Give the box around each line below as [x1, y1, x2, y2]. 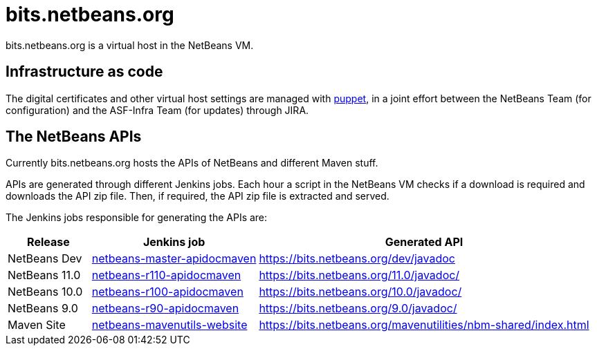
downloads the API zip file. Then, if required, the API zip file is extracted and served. [6, 190, 389, 202]
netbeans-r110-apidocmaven [91, 268, 241, 283]
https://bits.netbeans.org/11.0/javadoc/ [259, 268, 460, 283]
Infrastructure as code [6, 63, 163, 81]
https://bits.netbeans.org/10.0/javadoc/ [259, 285, 462, 299]
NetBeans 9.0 [8, 301, 78, 316]
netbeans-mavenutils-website [91, 318, 248, 332]
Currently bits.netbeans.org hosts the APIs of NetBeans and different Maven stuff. [6, 157, 378, 169]
